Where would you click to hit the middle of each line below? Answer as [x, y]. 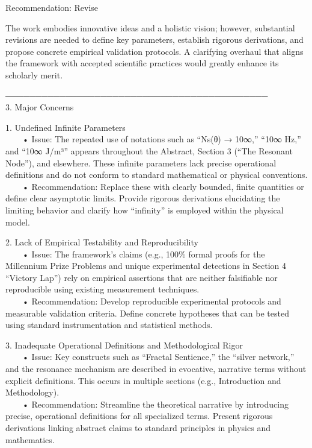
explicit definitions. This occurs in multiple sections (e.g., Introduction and [143, 380]
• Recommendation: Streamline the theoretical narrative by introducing [155, 404]
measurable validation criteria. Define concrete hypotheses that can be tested [147, 313]
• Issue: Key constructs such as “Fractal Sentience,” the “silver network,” [158, 357]
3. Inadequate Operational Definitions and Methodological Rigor [124, 345]
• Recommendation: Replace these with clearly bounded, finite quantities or [163, 186]
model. [18, 222]
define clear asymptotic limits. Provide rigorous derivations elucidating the [143, 198]
